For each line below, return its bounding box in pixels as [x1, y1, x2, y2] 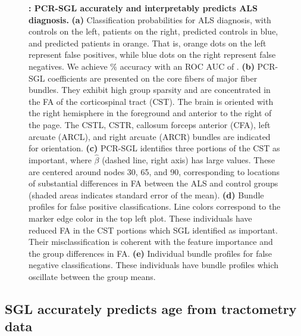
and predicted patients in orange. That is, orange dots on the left [29, 36, 266, 49]
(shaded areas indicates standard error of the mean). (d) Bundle [29, 188, 264, 201]
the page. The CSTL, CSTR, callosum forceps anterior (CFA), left [29, 118, 271, 130]
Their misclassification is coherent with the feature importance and [29, 235, 273, 248]
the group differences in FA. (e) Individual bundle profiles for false [29, 247, 272, 259]
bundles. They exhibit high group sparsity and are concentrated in [29, 83, 271, 96]
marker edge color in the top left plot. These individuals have [29, 211, 252, 224]
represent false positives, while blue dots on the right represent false [29, 48, 276, 61]
